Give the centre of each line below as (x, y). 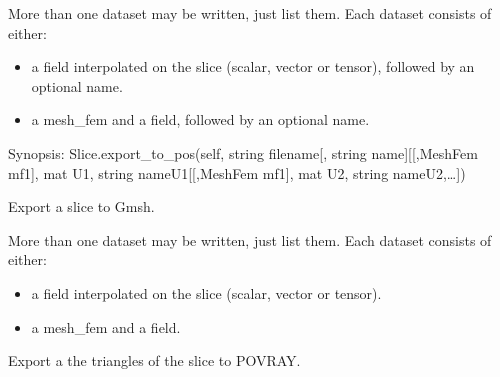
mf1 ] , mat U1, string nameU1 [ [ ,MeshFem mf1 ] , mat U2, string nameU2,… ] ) (237, 172)
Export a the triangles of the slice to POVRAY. (154, 360)
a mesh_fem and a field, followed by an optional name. (200, 119)
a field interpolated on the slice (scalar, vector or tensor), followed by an (253, 66)
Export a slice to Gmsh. (81, 206)
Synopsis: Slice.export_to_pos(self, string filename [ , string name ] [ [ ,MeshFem (243, 152)
